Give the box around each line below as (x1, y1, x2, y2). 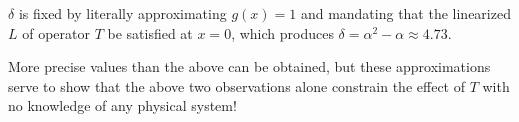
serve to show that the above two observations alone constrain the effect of (8, 75, 465, 96)
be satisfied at (107, 22, 193, 43)
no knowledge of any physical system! (8, 95, 237, 116)
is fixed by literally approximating (18, 3, 227, 23)
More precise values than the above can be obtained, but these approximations (8, 56, 491, 77)
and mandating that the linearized (300, 3, 511, 23)
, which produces (231, 22, 334, 43)
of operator (22, 22, 90, 43)
